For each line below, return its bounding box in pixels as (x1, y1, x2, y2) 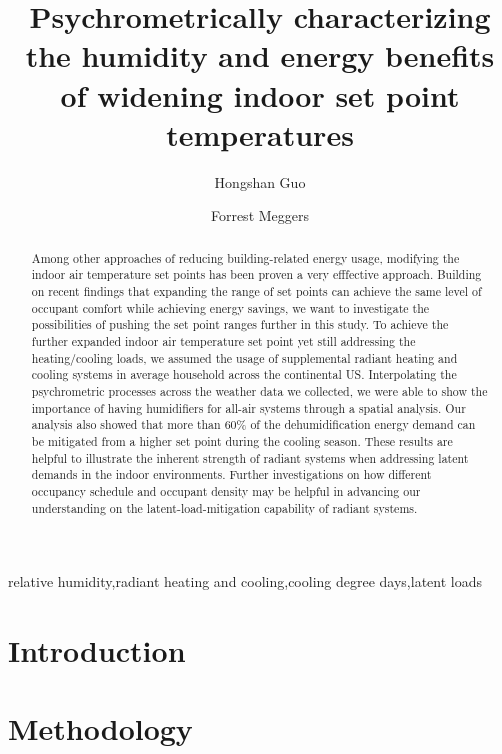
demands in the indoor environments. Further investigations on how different (31, 466, 432, 483)
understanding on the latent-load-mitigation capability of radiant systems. (31, 499, 418, 516)
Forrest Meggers (210, 205, 310, 226)
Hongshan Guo (214, 171, 306, 192)
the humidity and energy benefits (25, 35, 495, 76)
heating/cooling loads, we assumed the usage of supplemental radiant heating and (31, 349, 458, 366)
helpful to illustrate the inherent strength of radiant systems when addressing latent (31, 449, 469, 466)
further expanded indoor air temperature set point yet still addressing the (31, 332, 416, 349)
